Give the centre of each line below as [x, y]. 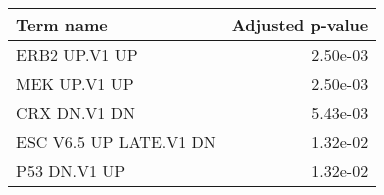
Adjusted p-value [300, 24]
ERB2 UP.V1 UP [77, 54]
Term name [62, 24]
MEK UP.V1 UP [75, 83]
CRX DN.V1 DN [75, 112]
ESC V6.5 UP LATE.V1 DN [116, 141]
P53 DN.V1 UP [71, 170]
